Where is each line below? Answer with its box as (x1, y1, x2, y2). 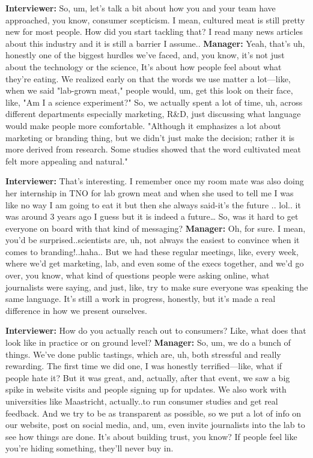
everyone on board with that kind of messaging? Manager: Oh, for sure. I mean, (5, 221, 306, 234)
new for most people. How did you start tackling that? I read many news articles (5, 25, 303, 38)
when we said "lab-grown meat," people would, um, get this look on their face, (5, 84, 293, 97)
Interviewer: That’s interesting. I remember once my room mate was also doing (5, 175, 304, 187)
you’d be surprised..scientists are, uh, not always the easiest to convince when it (5, 234, 300, 246)
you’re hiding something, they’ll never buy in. (5, 442, 174, 454)
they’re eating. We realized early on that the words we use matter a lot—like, (5, 72, 291, 85)
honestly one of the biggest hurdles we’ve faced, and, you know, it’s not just (5, 49, 285, 61)
